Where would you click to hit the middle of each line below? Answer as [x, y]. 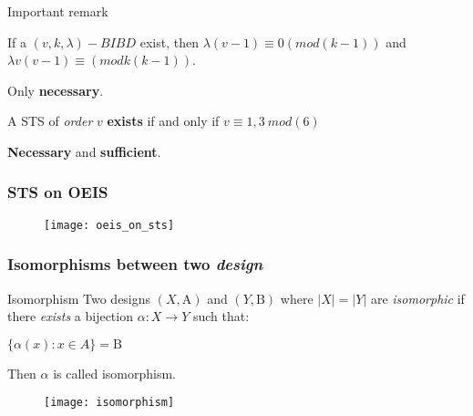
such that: [221, 316]
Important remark [58, 11]
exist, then [169, 42]
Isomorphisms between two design [135, 264]
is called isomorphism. [115, 373]
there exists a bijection [70, 316]
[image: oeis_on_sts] [109, 225]
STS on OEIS [58, 192]
